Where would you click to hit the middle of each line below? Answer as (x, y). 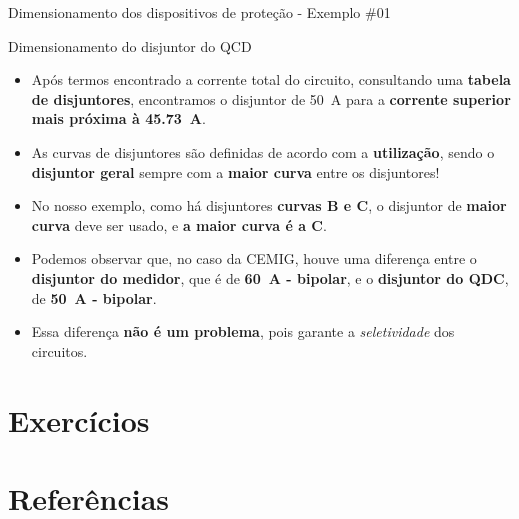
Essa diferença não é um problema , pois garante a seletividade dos (243, 331)
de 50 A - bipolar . (94, 297)
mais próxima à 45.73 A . (118, 118)
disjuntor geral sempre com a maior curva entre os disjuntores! (235, 171)
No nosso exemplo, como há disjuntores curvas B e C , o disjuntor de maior (269, 205)
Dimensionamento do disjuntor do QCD (130, 45)
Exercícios (79, 419)
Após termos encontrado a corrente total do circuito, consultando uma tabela (271, 79)
